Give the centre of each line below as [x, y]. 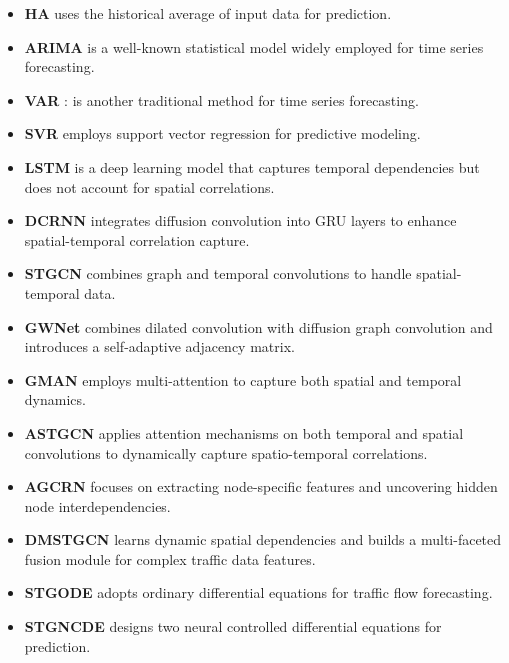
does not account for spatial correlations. [149, 186]
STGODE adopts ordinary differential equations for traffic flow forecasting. [258, 592]
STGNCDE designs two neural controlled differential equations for [233, 626]
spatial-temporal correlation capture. [137, 239]
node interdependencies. [97, 505]
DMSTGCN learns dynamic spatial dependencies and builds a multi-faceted [263, 539]
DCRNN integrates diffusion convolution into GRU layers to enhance [240, 220]
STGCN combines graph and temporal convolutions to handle [218, 273]
